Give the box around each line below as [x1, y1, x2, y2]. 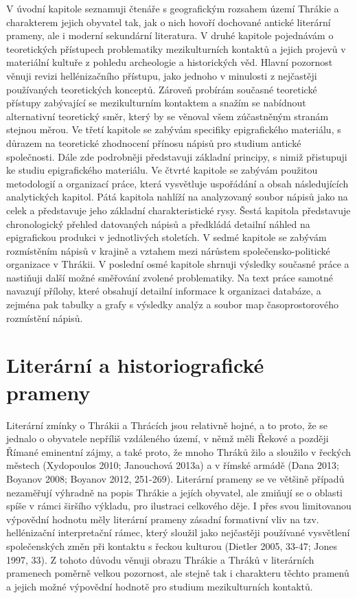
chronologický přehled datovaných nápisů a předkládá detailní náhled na [6, 216, 310, 231]
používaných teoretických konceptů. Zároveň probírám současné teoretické [6, 82, 317, 96]
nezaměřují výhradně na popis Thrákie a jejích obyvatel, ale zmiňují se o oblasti [6, 485, 343, 499]
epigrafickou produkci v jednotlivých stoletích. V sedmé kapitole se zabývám [6, 230, 327, 244]
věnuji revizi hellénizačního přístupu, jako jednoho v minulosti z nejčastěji [6, 68, 317, 82]
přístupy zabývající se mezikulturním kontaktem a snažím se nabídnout [6, 95, 306, 110]
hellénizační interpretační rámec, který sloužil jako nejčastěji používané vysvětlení [6, 525, 350, 540]
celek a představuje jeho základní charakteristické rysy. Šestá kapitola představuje [6, 203, 351, 217]
